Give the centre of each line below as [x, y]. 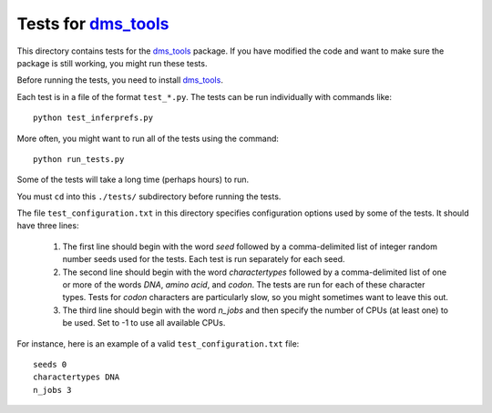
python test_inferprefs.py [93, 118]
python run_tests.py [79, 159]
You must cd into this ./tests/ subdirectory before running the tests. [149, 196]
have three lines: [48, 226]
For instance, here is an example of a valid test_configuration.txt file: [158, 343]
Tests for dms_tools [93, 24]
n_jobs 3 [52, 390]
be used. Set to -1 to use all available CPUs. [144, 323]
